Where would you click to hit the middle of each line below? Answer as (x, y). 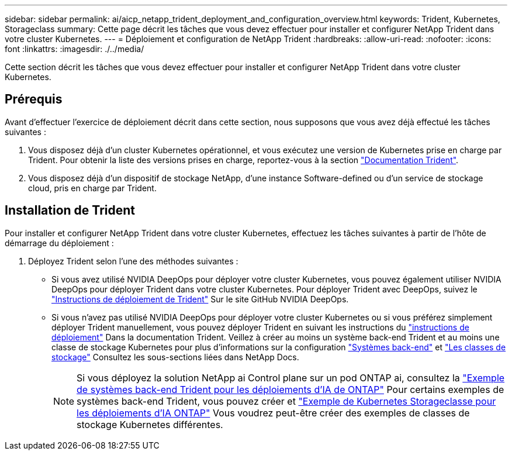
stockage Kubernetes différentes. (150, 424)
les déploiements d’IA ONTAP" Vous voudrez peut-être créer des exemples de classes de (273, 413)
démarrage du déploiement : (59, 243)
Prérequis (34, 99)
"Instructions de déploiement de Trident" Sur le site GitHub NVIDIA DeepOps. (200, 299)
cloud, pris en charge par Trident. (92, 188)
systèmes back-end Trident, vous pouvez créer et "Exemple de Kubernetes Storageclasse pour (286, 401)
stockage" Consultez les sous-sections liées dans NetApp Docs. (175, 357)
